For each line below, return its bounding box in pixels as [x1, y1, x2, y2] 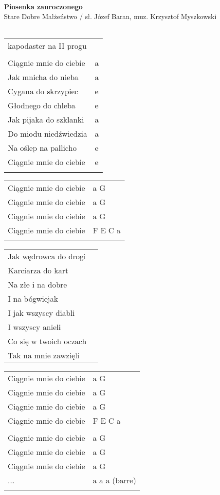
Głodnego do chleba [8, 99, 75, 111]
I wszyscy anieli [8, 321, 61, 332]
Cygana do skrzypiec [8, 85, 78, 97]
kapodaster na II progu [8, 40, 87, 51]
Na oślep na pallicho [8, 142, 77, 153]
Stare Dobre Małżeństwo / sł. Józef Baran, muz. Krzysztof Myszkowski [4, 11, 217, 21]
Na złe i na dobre [8, 278, 67, 290]
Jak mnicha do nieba [8, 71, 79, 82]
